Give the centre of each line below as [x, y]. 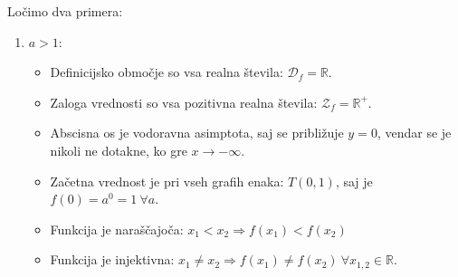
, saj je [354, 181]
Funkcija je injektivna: [112, 259]
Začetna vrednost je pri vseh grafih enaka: [167, 181]
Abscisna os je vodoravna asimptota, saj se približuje [197, 133]
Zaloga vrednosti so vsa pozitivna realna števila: [184, 102]
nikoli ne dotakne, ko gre [119, 150]
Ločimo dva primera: [65, 11]
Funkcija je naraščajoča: [117, 229]
